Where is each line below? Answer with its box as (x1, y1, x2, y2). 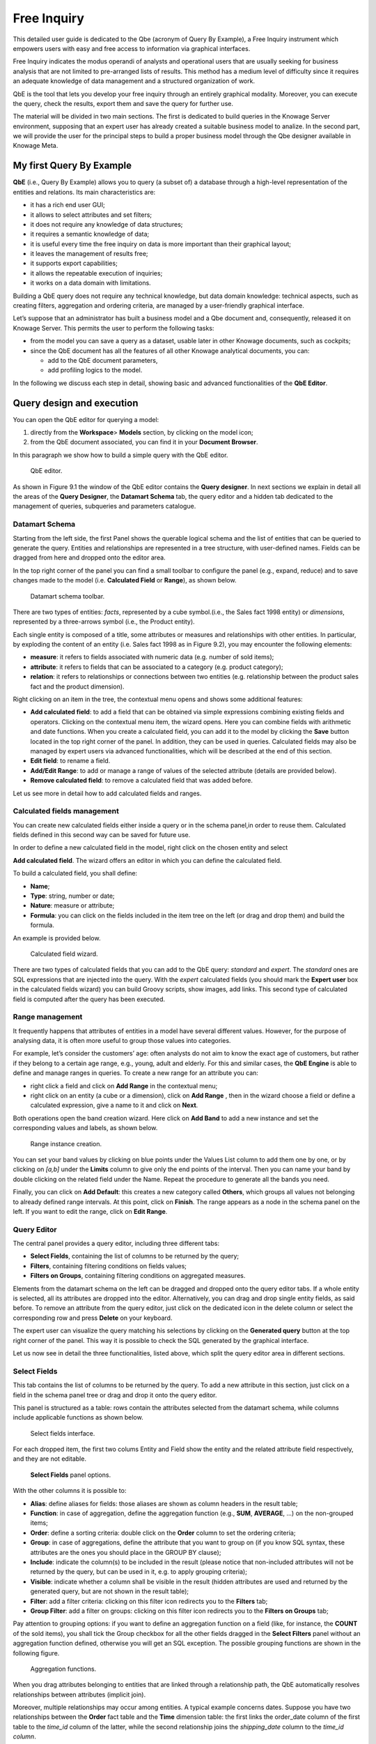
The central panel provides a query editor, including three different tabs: (13, 1239, 219, 1248)
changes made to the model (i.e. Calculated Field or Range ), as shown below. (13, 576, 237, 585)
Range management (13, 1012, 83, 1022)
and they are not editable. (13, 1454, 87, 1463)
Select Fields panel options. (30, 1471, 111, 1479)
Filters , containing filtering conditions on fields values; (30, 1261, 187, 1270)
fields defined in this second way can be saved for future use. (13, 831, 191, 839)
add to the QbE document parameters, (47, 356, 158, 364)
